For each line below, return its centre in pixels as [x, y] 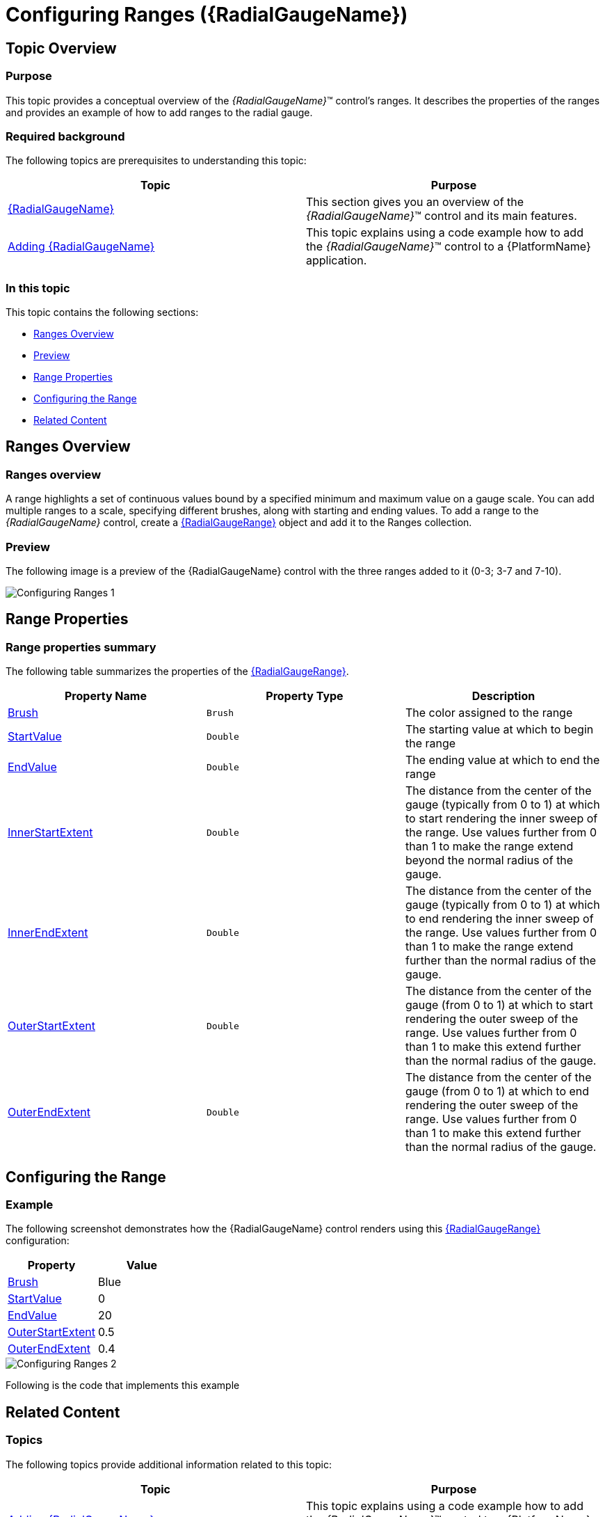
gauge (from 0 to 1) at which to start [499, 1005]
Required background [65, 136]
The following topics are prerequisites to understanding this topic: [156, 161]
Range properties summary [81, 647]
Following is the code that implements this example [123, 1385]
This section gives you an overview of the [415, 202]
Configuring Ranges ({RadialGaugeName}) [207, 15]
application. [337, 261]
